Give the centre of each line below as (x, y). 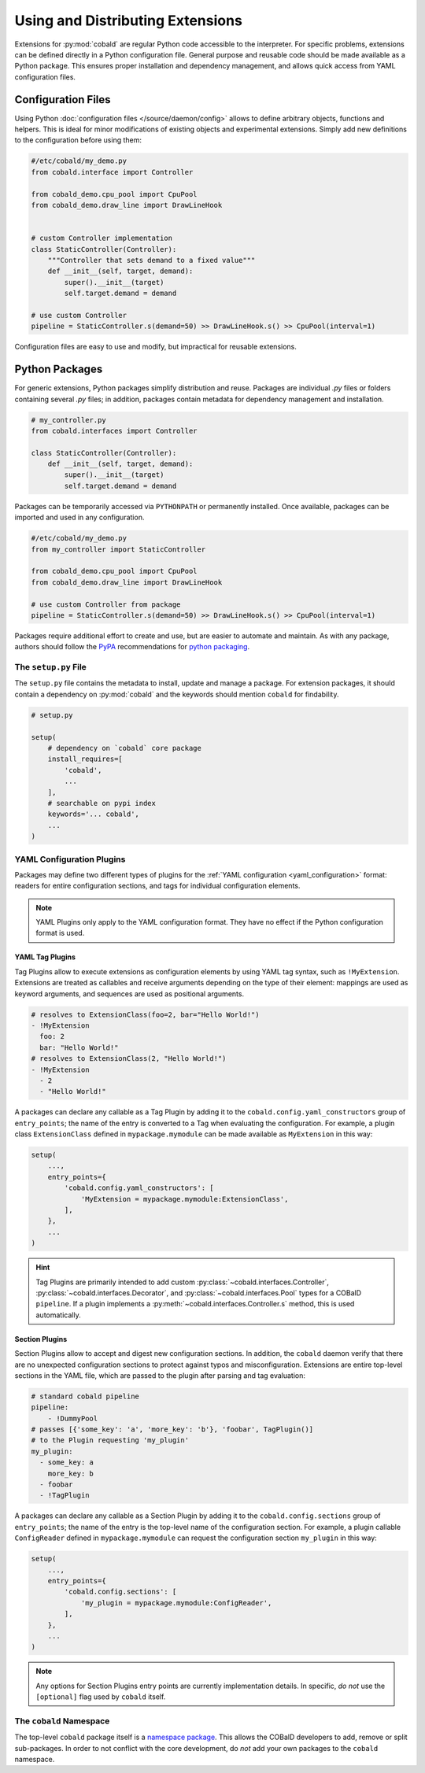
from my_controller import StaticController (118, 549)
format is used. (60, 933)
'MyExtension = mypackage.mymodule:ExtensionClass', (185, 1199)
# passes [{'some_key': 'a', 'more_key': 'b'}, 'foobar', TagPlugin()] (172, 1429)
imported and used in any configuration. (79, 517)
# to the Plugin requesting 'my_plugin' (110, 1441)
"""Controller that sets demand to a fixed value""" (152, 260)
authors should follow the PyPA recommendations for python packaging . (132, 647)
